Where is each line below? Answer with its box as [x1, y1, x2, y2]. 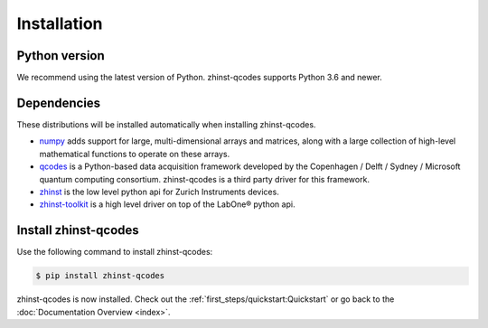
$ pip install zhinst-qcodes [35, 271, 165, 281]
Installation [16, 14, 103, 33]
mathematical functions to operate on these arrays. [39, 148, 230, 159]
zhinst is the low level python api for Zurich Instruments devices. [39, 186, 279, 197]
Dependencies [16, 95, 101, 110]
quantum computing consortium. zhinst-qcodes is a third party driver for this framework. [39, 173, 371, 184]
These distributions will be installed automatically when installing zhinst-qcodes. [16, 118, 316, 130]
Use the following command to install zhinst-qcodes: [16, 247, 213, 258]
